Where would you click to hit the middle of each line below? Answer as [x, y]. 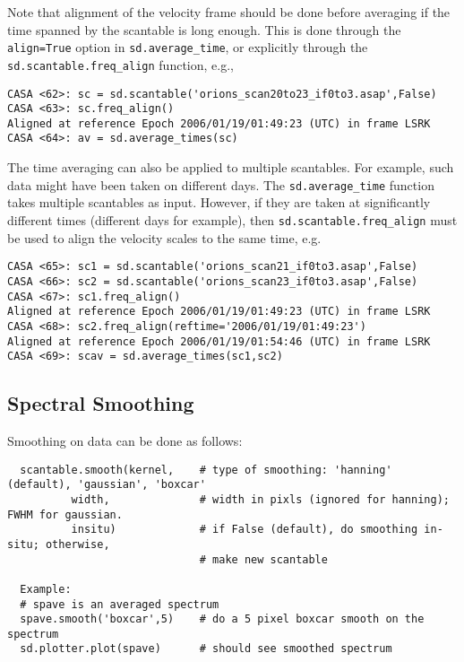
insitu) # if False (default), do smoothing [245, 530]
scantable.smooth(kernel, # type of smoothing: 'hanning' [206, 470]
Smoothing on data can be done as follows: [125, 441]
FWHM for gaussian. [65, 514]
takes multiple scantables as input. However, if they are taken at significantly [219, 202]
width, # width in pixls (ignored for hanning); [260, 499]
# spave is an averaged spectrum [120, 604]
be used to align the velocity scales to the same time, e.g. [164, 237]
